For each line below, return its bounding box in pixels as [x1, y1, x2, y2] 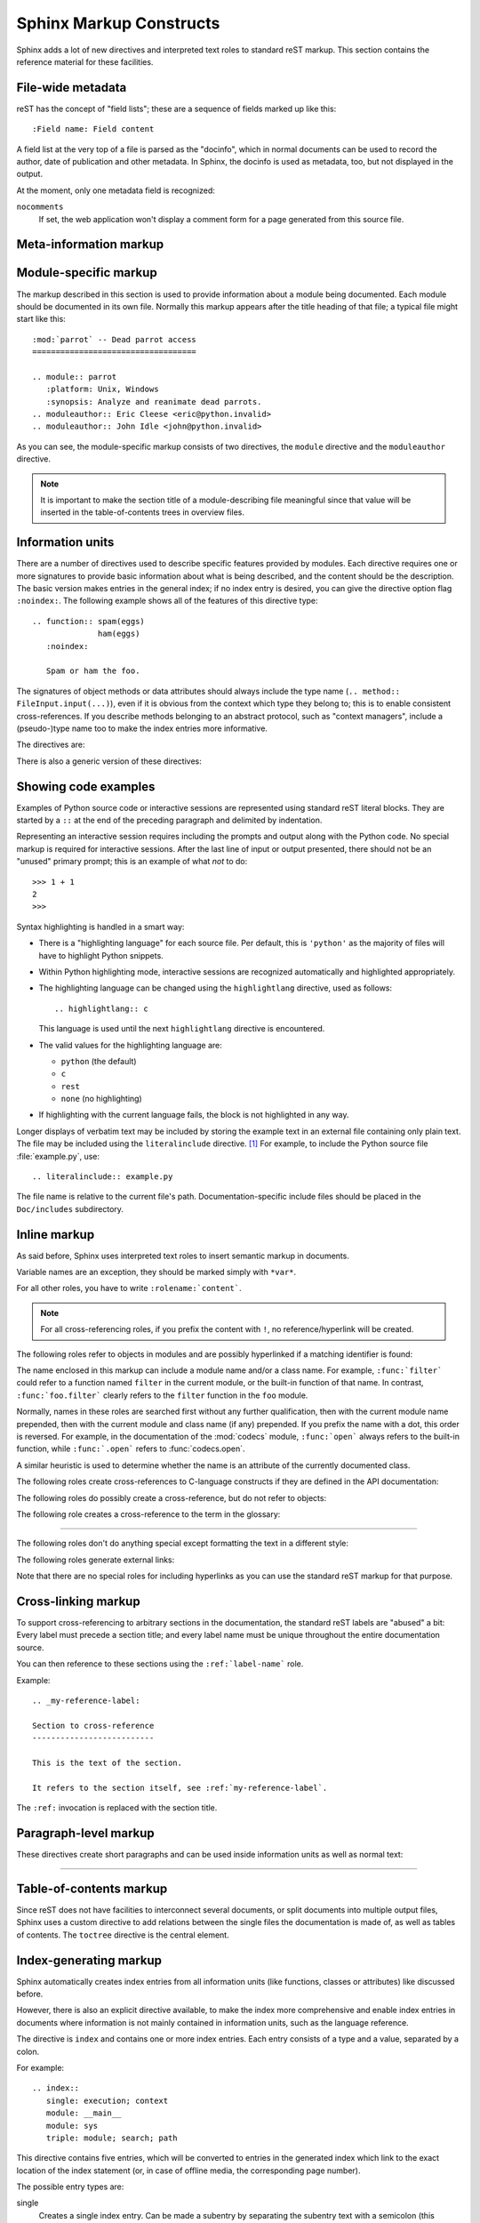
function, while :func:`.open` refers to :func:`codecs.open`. [16, 1443, 245, 1454]
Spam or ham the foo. [45, 666, 140, 676]
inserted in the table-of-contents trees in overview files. [40, 507, 244, 518]
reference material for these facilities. [16, 56, 154, 67]
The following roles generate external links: [16, 1554, 175, 1565]
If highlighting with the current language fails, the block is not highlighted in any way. [38, 1110, 349, 1120]
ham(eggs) [98, 629, 140, 639]
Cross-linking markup [16, 1593, 141, 1609]
